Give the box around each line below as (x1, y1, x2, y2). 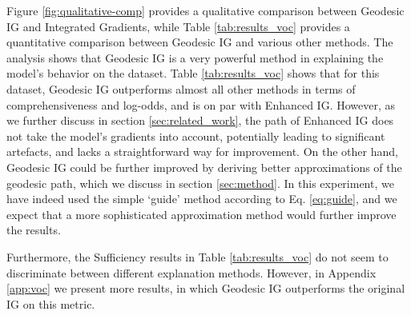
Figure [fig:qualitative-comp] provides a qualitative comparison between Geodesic (6, 2, 405, 18)
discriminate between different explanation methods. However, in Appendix (6, 264, 377, 281)
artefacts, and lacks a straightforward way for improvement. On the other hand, (6, 143, 398, 160)
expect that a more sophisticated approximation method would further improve (6, 205, 397, 222)
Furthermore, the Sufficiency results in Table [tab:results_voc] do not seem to (6, 248, 389, 265)
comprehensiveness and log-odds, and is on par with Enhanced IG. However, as (6, 96, 396, 113)
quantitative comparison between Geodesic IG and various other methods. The (6, 34, 393, 50)
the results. (6, 221, 61, 238)
